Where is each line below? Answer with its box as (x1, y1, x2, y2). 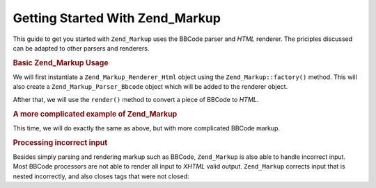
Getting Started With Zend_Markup (13, 10, 221, 26)
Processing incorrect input (13, 137, 108, 147)
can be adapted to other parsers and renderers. (13, 44, 150, 52)
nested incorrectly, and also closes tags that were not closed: (13, 172, 189, 180)
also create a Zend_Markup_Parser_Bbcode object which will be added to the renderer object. (13, 83, 288, 91)
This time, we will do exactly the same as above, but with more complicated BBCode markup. (13, 123, 281, 132)
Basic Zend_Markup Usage (13, 58, 109, 67)
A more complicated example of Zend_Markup (13, 109, 178, 119)
